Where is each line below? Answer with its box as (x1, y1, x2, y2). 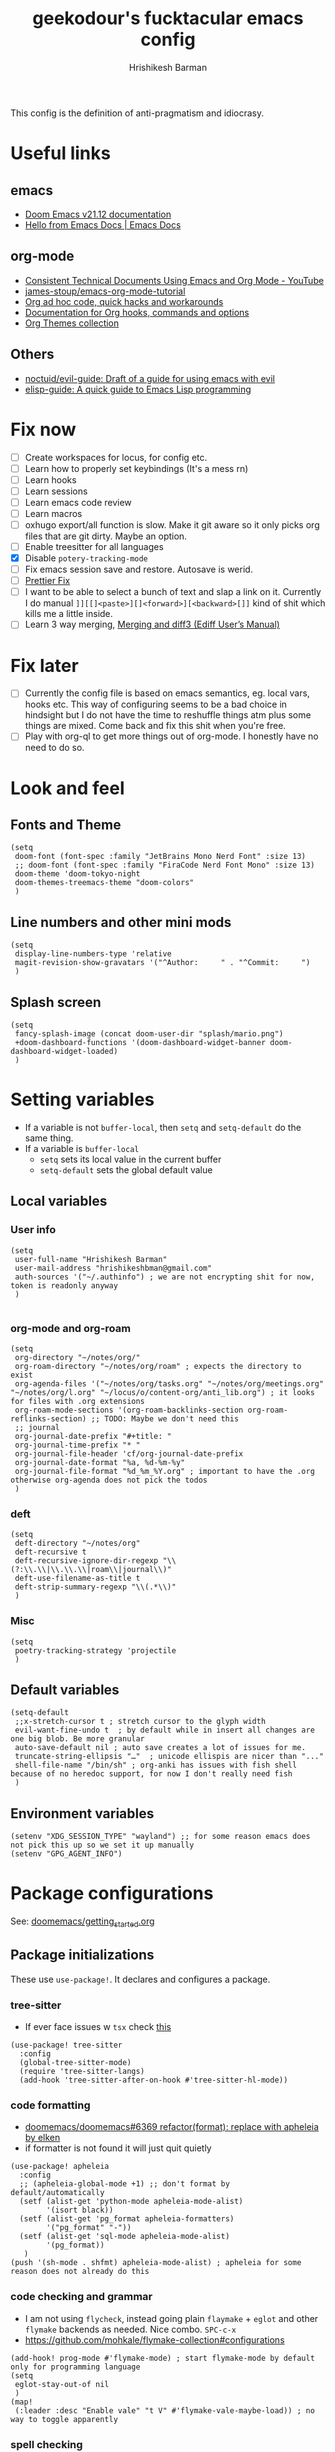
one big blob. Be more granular (10, 1734, 145, 1744)
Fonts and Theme (10, 816, 122, 833)
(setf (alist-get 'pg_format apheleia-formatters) (19, 2214, 235, 2224)
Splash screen (10, 993, 102, 1011)
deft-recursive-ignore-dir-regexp (14, 1556, 159, 1566)
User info (10, 1223, 57, 1237)
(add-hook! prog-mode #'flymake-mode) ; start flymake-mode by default (10, 2353, 315, 2363)
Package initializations (10, 1947, 155, 1964)
